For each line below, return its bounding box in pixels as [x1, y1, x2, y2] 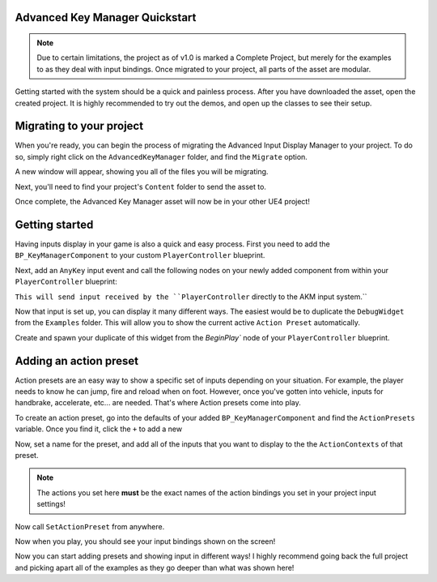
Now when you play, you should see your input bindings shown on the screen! [15, 536, 276, 546]
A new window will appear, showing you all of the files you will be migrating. [15, 167, 269, 177]
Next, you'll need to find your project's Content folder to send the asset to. [15, 182, 267, 191]
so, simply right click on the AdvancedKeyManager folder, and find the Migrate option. [15, 152, 308, 161]
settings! [36, 499, 66, 509]
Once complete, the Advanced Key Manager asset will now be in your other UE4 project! [15, 197, 311, 207]
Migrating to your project [15, 119, 144, 133]
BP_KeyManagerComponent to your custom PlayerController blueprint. [15, 250, 265, 260]
